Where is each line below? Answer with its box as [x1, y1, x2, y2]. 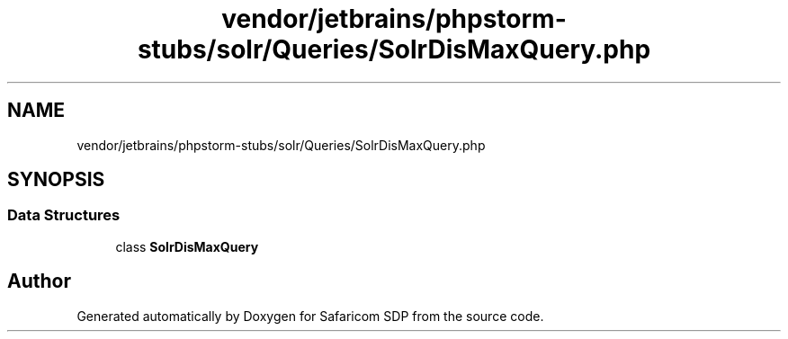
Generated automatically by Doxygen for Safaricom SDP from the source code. [76, 308, 544, 324]
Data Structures [7, 206, 121, 225]
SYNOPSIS [7, 168, 105, 192]
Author [7, 270, 71, 293]
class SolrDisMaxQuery [115, 238, 259, 254]
